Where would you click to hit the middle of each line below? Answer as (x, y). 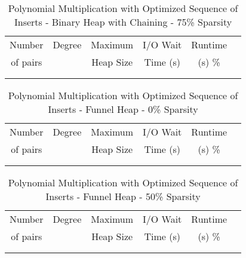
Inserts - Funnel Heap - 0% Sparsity (123, 109)
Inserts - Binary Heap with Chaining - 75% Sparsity (123, 22)
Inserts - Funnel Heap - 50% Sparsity (123, 196)
